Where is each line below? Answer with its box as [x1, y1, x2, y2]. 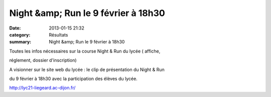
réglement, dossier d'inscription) [9, 57, 77, 63]
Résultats [49, 31, 68, 37]
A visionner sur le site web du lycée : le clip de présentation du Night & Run [9, 66, 165, 72]
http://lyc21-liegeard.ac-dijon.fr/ [9, 85, 76, 91]
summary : [9, 39, 32, 45]
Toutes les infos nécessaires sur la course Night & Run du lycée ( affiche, [9, 48, 161, 54]
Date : [9, 25, 21, 31]
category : [9, 31, 31, 37]
